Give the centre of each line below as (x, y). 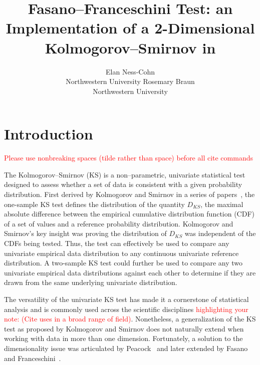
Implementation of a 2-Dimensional (130, 28)
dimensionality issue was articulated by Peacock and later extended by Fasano (126, 348)
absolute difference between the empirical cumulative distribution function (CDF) (129, 214)
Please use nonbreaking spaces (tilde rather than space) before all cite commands (128, 158)
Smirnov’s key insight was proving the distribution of (85, 233)
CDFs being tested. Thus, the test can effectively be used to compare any (117, 243)
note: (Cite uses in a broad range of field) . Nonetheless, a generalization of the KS (130, 319)
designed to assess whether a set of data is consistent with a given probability (123, 184)
